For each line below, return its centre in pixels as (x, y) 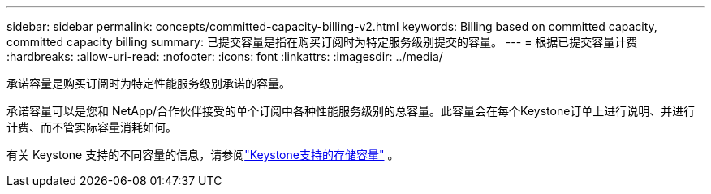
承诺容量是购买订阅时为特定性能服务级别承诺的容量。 (149, 83)
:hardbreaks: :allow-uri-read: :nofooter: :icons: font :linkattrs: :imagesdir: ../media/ (225, 56)
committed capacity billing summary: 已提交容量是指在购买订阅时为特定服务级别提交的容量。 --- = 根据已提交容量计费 (322, 42)
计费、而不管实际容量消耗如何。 (92, 127)
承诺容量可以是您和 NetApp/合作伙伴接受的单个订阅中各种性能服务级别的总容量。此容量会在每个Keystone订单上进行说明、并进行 (351, 111)
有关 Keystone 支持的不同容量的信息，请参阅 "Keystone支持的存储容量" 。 (203, 155)
